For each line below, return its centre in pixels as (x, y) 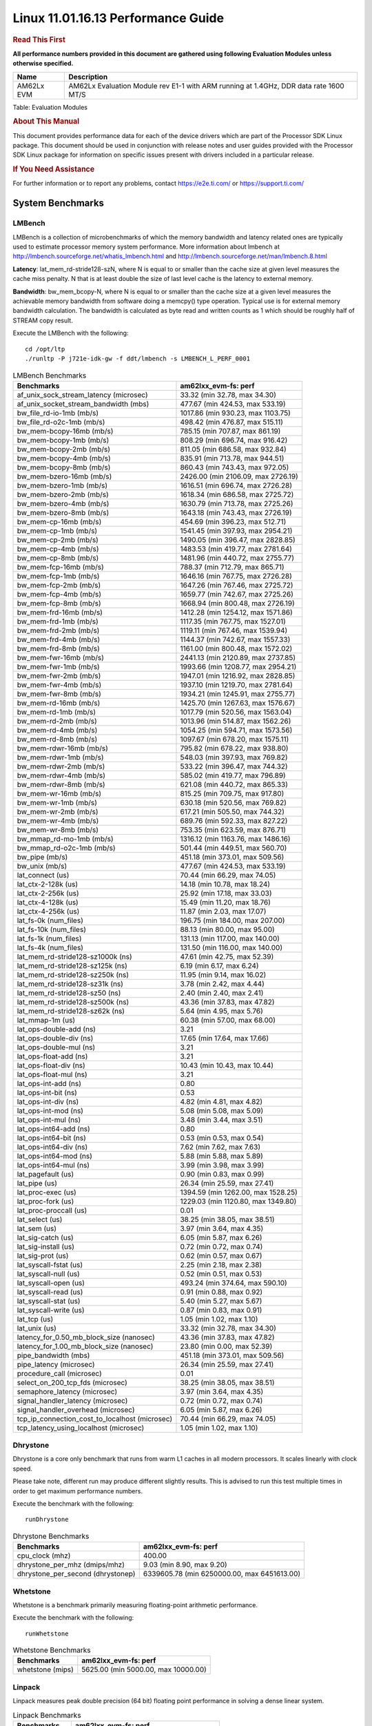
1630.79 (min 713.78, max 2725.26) (237, 503)
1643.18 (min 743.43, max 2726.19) (236, 512)
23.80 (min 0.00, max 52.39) (226, 1346)
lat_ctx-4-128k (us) (48, 902)
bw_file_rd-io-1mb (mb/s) (58, 413)
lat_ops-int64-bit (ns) (51, 1138)
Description (88, 77)
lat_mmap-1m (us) (46, 1020)
